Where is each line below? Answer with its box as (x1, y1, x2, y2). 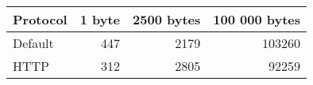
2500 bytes (133, 10, 201, 28)
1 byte (79, 10, 121, 28)
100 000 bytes (213, 10, 300, 28)
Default (13, 34, 54, 52)
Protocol (13, 10, 68, 28)
